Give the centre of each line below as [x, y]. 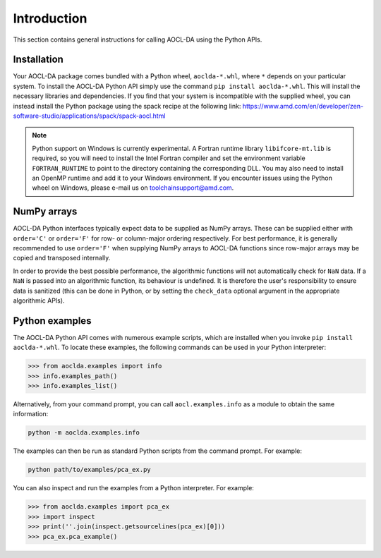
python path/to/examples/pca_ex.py [89, 470]
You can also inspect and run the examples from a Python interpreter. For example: [133, 488]
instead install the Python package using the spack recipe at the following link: [127, 106]
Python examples [52, 321]
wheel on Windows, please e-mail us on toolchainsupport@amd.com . [133, 188]
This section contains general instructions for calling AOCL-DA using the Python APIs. [138, 40]
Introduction [50, 18]
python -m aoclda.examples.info [84, 433]
